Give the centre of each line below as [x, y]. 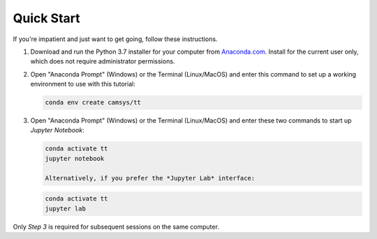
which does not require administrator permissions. [103, 61]
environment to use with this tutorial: [83, 84]
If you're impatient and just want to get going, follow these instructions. [115, 39]
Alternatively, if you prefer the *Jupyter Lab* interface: [150, 178]
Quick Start [46, 18]
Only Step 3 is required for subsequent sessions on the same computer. [116, 226]
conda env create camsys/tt [93, 102]
